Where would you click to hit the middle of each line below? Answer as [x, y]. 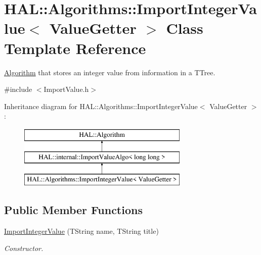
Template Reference [75, 48]
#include [18, 89]
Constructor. [24, 248]
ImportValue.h [66, 89]
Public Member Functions [73, 210]
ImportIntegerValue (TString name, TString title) [81, 231]
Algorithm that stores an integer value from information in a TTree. [110, 72]
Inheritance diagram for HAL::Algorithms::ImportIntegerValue [101, 106]
